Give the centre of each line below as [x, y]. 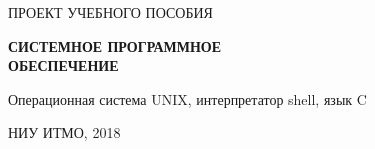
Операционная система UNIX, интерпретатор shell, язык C [187, 98]
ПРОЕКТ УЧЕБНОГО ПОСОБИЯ [110, 12]
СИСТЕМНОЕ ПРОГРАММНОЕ [115, 45]
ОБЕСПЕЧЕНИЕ [63, 65]
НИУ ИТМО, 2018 [64, 132]
